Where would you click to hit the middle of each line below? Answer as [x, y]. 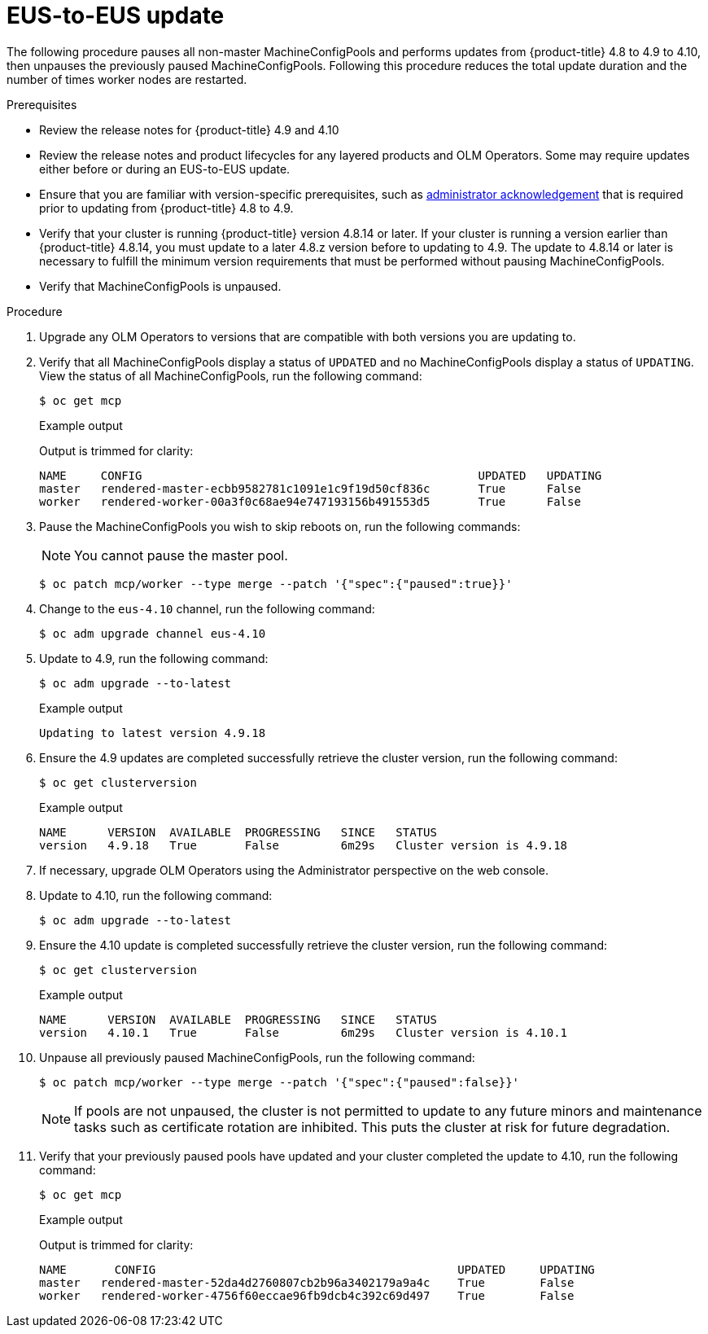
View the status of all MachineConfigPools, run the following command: [231, 375]
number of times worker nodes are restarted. [127, 79]
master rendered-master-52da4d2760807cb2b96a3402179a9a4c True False [307, 1282]
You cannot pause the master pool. [181, 555]
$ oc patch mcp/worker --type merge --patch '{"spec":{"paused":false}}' [280, 1082]
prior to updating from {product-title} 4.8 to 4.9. [166, 208]
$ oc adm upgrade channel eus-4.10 [153, 633]
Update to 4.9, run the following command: [154, 658]
